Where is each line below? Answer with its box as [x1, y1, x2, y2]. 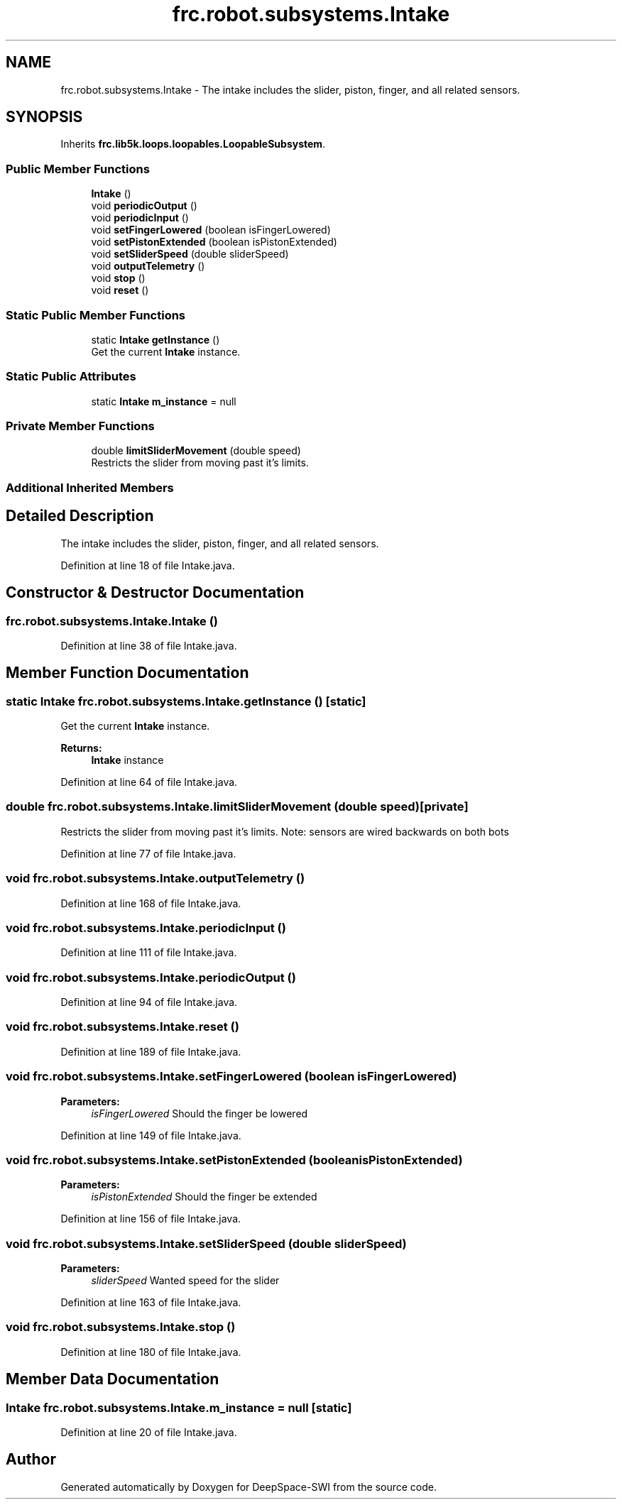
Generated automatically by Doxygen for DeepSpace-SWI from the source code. [60, 1480, 437, 1493]
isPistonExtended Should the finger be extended [91, 1191, 317, 1203]
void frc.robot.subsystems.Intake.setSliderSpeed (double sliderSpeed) [6, 1236, 407, 1251]
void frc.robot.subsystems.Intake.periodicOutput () [6, 970, 296, 985]
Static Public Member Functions [6, 307, 186, 322]
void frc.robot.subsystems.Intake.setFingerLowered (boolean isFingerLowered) [6, 1069, 457, 1084]
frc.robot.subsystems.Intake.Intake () [6, 613, 219, 628]
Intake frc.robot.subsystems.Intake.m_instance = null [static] [6, 1400, 352, 1415]
